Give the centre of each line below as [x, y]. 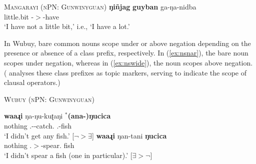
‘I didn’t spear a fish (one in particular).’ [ [68, 155]
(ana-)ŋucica [89, 116]
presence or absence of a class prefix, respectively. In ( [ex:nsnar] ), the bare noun [126, 53]
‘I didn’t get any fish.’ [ [39, 135]
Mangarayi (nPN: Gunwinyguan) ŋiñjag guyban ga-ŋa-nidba [100, 6]
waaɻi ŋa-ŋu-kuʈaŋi [33, 116]
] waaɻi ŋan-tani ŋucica [129, 135]
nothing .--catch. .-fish [38, 125]
